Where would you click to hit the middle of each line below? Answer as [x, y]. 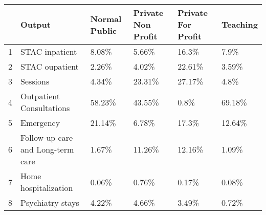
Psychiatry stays [50, 202]
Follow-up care [47, 137]
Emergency [40, 123]
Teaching [239, 24]
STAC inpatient [49, 51]
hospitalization [47, 188]
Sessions [35, 81]
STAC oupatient [50, 66]
